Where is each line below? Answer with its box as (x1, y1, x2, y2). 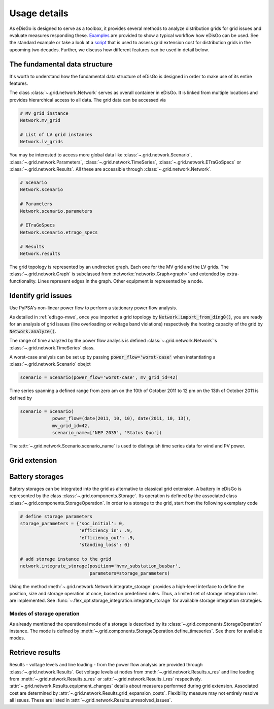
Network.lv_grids (20, 139, 63, 145)
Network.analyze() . (9, 328, 57, 334)
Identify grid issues (9, 291, 72, 300)
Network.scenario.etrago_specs (20, 229, 98, 235)
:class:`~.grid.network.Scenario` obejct (9, 361, 91, 367)
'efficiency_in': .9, (79, 528, 133, 533)
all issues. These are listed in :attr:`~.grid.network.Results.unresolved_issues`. (9, 697, 173, 703)
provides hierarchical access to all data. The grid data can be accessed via (9, 96, 166, 103)
